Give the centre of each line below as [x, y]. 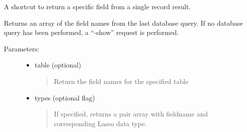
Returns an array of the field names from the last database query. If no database [123, 23]
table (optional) [58, 65]
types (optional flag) [65, 97]
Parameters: [22, 48]
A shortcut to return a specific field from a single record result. [97, 6]
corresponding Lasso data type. [100, 123]
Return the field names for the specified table [121, 81]
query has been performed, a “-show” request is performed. [92, 32]
